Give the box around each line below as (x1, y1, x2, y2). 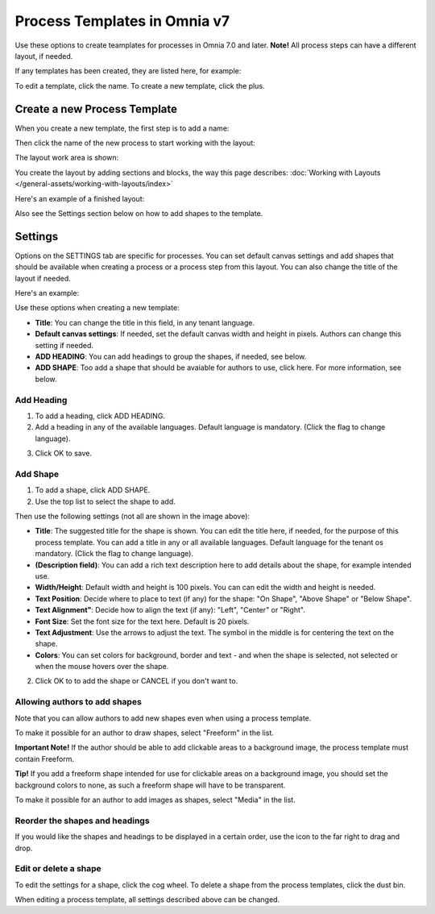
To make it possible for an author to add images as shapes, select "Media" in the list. (14, 795, 296, 804)
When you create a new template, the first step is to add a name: (14, 123, 230, 133)
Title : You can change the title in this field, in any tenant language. (35, 318, 255, 327)
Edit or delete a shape (14, 863, 102, 875)
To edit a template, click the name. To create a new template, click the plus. (14, 81, 265, 90)
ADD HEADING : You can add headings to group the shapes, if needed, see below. (35, 351, 307, 361)
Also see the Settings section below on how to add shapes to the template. (14, 208, 263, 218)
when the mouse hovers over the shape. (35, 662, 169, 671)
